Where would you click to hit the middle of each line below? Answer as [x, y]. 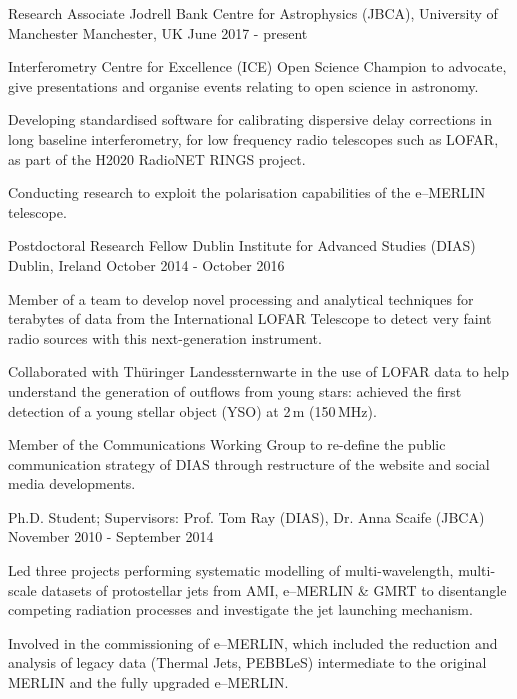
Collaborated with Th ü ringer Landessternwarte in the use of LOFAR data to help [258, 371]
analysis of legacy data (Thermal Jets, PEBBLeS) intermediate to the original [247, 662]
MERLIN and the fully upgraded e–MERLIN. [148, 682]
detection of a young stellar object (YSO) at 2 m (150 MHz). [192, 410]
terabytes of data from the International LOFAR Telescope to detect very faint [250, 318]
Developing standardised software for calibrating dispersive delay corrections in [250, 119]
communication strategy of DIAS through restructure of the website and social [249, 463]
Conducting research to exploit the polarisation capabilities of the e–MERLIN [247, 192]
